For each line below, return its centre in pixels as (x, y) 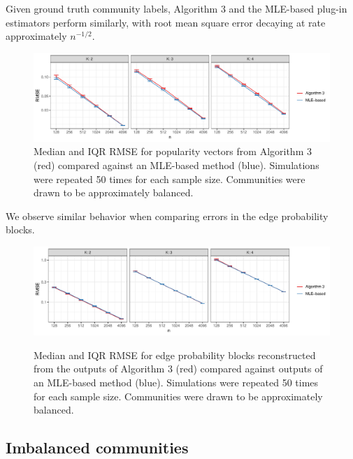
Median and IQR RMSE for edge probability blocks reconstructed (175, 355)
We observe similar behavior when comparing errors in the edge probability (167, 216)
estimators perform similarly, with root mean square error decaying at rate (166, 22)
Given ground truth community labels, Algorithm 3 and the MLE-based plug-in (176, 8)
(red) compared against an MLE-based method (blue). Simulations (176, 165)
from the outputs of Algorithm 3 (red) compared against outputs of (178, 369)
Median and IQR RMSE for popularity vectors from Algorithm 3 (173, 151)
